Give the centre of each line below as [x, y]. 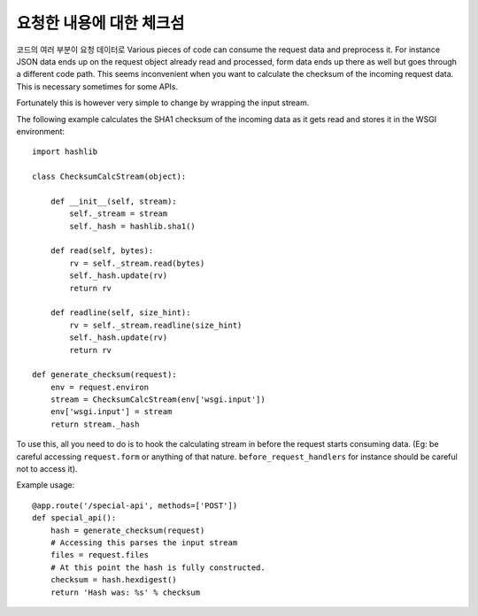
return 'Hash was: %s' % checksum [125, 592]
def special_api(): [74, 518]
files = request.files [100, 555]
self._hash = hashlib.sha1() [133, 226]
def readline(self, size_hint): [120, 313]
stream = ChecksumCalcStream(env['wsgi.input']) [158, 400]
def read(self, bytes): [102, 251]
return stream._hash [95, 424]
